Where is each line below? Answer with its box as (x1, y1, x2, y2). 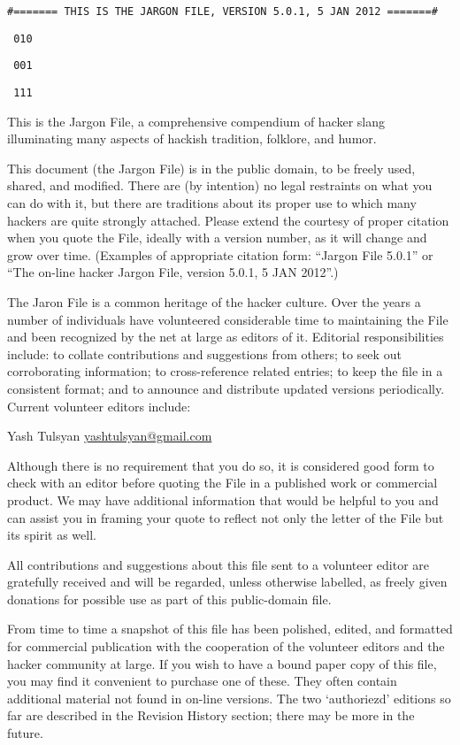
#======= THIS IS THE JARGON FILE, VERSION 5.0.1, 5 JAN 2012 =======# (7, 5, 438, 18)
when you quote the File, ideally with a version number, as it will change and (7, 228, 427, 247)
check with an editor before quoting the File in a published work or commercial (7, 473, 438, 492)
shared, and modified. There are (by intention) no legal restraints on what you (7, 176, 433, 195)
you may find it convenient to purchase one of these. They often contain (7, 672, 397, 690)
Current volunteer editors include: (7, 396, 191, 415)
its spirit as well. (7, 526, 96, 544)
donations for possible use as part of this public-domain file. (7, 589, 332, 608)
